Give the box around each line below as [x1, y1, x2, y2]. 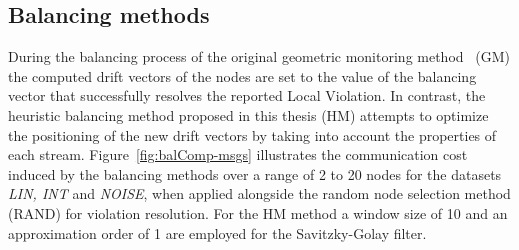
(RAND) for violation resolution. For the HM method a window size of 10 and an [8, 202, 508, 223]
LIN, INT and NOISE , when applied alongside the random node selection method [8, 183, 511, 204]
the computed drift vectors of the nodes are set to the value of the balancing [8, 65, 477, 86]
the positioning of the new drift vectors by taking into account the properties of [8, 124, 497, 145]
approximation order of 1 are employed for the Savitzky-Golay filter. [8, 222, 427, 243]
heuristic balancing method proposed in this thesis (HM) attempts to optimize [8, 104, 489, 125]
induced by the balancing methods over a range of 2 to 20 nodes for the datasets [8, 163, 502, 184]
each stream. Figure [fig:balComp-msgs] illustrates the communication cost [8, 144, 468, 165]
